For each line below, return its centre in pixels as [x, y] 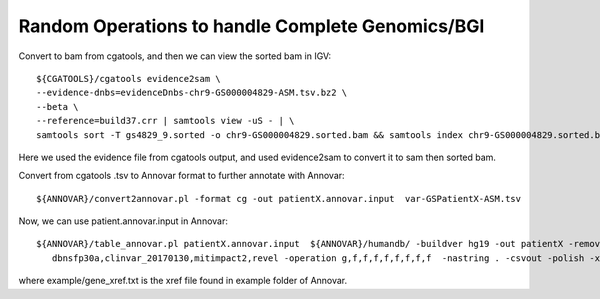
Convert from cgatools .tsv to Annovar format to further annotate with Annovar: [181, 176]
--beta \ [57, 106]
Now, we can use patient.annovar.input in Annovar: [123, 221]
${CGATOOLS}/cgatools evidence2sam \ [129, 78]
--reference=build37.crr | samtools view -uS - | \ [165, 121]
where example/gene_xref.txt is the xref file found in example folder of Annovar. [183, 281]
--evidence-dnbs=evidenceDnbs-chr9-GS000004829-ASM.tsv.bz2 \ [192, 93]
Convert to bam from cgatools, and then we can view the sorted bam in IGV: [175, 56]
